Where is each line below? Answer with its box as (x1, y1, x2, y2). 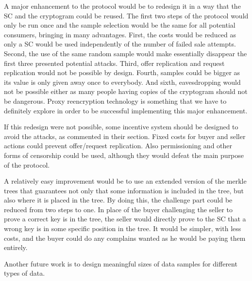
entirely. (4, 242, 28, 252)
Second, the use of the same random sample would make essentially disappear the (4, 48, 247, 58)
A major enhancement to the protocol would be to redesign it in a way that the (4, 1, 241, 11)
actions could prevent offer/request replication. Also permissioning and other (4, 140, 233, 151)
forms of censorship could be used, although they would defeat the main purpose (4, 150, 244, 160)
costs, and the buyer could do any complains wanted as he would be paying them (4, 233, 246, 243)
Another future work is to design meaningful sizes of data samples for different (4, 258, 237, 268)
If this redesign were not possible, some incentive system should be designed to (4, 122, 238, 132)
